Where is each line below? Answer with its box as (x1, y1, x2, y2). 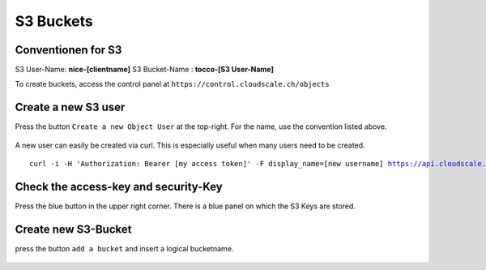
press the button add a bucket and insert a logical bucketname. (15, 243, 234, 253)
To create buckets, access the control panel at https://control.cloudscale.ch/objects (15, 79, 330, 89)
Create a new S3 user (15, 101, 126, 114)
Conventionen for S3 (15, 43, 122, 57)
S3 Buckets (15, 12, 93, 30)
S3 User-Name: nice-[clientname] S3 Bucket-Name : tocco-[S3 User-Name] (15, 65, 275, 75)
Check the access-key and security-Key (15, 179, 223, 194)
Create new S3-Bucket (15, 222, 132, 236)
